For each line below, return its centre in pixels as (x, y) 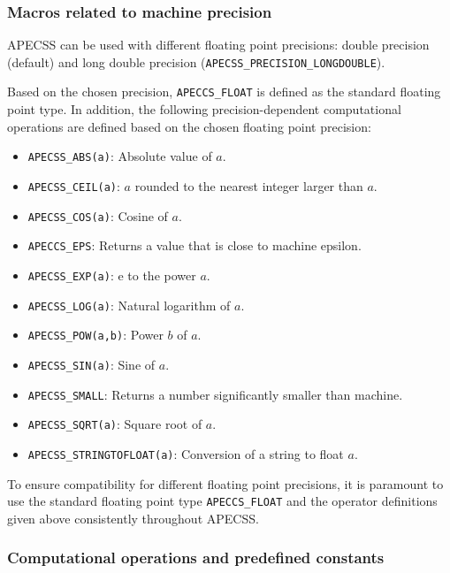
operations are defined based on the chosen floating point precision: (189, 126)
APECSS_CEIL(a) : (74, 185)
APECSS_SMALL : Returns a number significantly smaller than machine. (215, 394)
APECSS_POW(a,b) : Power (95, 335)
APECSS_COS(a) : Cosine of (98, 215)
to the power (162, 275)
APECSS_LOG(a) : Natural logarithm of (129, 305)
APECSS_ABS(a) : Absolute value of (120, 156)
